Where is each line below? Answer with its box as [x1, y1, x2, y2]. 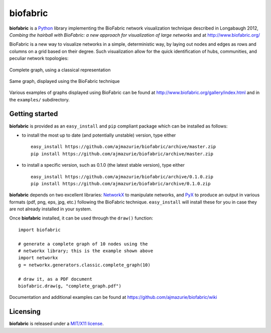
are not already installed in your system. [9, 206, 92, 212]
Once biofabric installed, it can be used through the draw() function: [9, 215, 153, 221]
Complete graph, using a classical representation [9, 67, 111, 73]
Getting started [9, 109, 58, 118]
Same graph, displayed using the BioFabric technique [9, 78, 120, 84]
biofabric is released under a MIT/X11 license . [9, 320, 104, 326]
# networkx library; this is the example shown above [18, 248, 153, 254]
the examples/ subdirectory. [9, 96, 70, 102]
